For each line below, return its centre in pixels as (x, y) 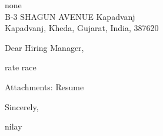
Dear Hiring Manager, (44, 47)
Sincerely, (22, 106)
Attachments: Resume (44, 86)
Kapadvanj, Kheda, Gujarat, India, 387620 (82, 28)
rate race (21, 67)
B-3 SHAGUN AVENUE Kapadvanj (70, 16)
